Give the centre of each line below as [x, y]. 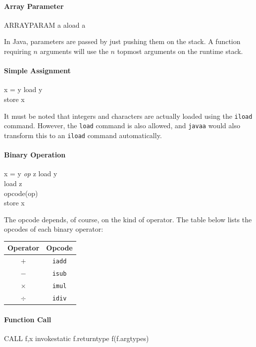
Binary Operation [35, 155]
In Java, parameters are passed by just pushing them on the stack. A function [122, 41]
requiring [18, 51]
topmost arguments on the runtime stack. [180, 51]
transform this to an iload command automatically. [83, 135]
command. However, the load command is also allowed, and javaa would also [122, 125]
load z [13, 183]
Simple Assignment [37, 71]
